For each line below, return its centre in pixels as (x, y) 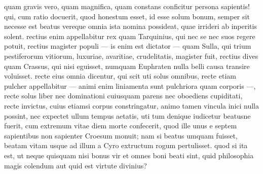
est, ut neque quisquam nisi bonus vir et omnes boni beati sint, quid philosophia (129, 155)
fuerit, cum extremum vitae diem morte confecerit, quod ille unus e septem (121, 126)
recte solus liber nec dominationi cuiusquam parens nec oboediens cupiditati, (123, 96)
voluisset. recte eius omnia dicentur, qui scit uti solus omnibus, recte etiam (120, 76)
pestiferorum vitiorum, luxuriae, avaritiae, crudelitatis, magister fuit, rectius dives (131, 56)
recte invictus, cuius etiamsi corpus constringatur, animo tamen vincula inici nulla (132, 105)
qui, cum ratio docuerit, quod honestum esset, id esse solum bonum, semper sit (127, 16)
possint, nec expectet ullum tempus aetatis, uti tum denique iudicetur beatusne (127, 115)
